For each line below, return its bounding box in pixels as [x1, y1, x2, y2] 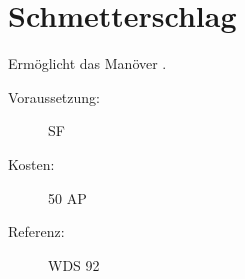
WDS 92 [48, 254, 100, 275]
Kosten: [8, 153, 55, 174]
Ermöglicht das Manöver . [8, 53, 167, 74]
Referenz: [8, 221, 65, 242]
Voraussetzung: [8, 86, 100, 107]
